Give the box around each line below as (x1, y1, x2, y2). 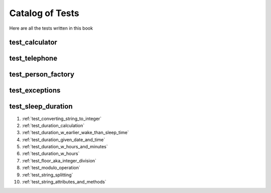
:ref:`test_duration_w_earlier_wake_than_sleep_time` (22, 130, 129, 136)
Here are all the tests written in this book (9, 25, 93, 31)
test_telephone (9, 54, 58, 63)
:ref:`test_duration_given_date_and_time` (22, 136, 105, 143)
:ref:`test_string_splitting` (22, 171, 73, 178)
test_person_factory (9, 70, 75, 79)
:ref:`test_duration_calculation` (22, 122, 85, 128)
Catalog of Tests (9, 8, 80, 19)
